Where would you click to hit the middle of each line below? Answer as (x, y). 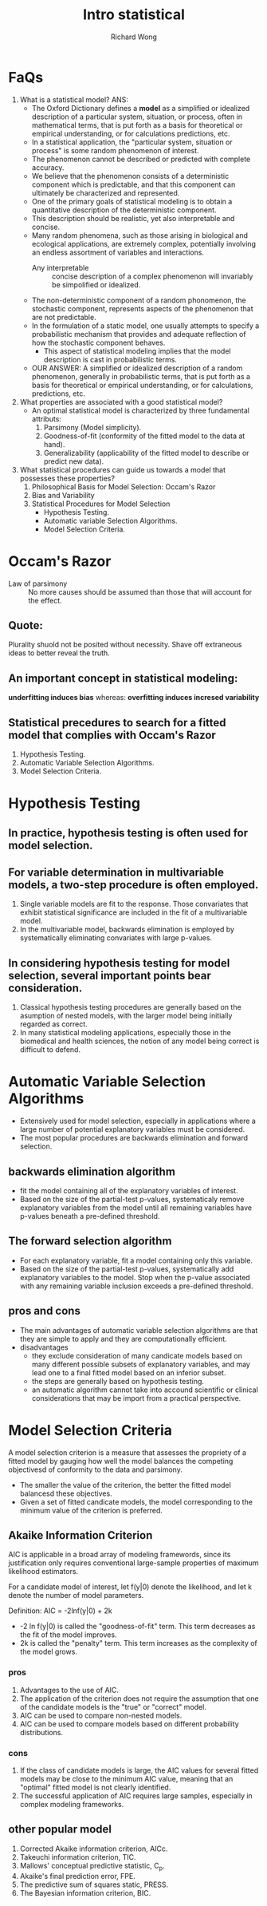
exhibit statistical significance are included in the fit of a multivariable (133, 912)
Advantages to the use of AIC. (69, 1690)
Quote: (26, 625)
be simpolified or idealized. (96, 284)
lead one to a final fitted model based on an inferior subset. (129, 1372)
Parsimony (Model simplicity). (92, 427)
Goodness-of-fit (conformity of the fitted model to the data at (144, 436)
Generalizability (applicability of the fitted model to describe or (146, 453)
